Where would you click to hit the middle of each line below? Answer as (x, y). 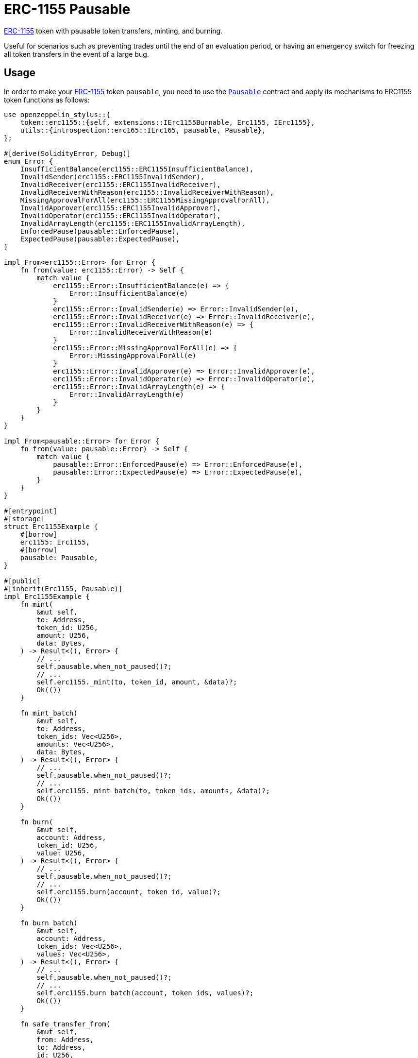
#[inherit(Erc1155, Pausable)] (63, 589)
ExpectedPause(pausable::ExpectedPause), (100, 239)
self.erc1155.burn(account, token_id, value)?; (129, 892)
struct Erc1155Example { (51, 526)
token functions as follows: (47, 100)
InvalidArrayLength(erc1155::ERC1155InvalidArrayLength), (133, 223)
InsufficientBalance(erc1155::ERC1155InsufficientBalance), (137, 169)
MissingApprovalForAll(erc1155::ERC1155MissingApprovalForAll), (145, 200)
